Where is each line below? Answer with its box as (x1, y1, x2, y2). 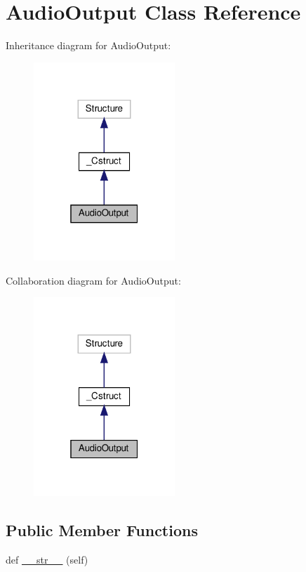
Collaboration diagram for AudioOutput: (6, 273, 181, 287)
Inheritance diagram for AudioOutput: (6, 38, 171, 53)
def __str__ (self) (6, 552, 88, 566)
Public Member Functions (6, 519, 198, 540)
